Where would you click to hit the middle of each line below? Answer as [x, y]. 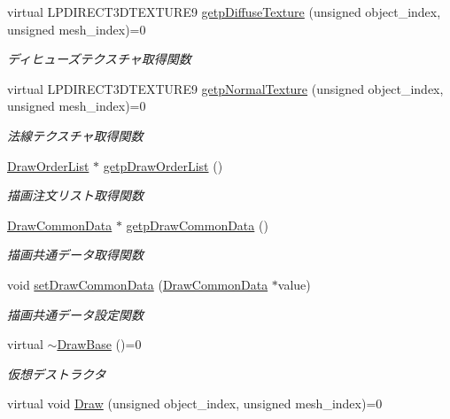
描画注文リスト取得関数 [75, 195]
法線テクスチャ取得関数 [75, 135]
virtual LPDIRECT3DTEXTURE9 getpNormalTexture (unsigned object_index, [225, 88]
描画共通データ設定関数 [75, 314]
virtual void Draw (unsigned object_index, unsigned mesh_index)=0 [195, 403]
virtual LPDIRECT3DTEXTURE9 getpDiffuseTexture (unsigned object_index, [224, 12]
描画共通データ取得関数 [75, 255]
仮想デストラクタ [57, 373]
